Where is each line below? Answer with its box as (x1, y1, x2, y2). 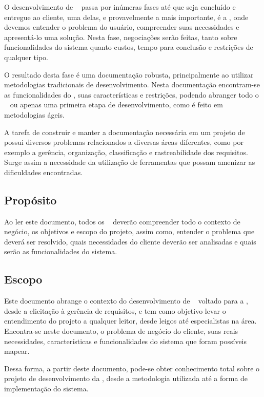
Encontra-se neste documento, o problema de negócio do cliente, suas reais (4, 326, 238, 336)
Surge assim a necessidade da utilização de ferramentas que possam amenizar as (4, 157, 255, 167)
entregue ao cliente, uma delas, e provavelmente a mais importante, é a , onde (4, 11, 249, 22)
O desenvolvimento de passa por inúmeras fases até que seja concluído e (4, 2, 236, 12)
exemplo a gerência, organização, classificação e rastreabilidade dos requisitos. (4, 146, 248, 157)
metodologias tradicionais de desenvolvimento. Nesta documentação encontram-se (4, 79, 260, 90)
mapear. (4, 346, 30, 356)
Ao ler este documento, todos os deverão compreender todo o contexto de (4, 216, 240, 226)
